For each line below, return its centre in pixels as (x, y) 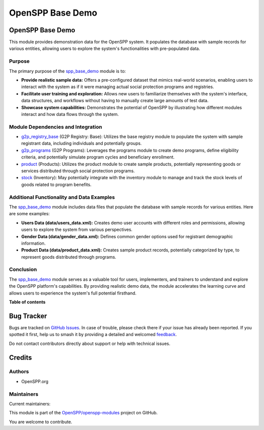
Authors (19, 372)
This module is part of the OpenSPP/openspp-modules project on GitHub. (83, 413)
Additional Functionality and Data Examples (62, 197)
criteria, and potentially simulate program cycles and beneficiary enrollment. (98, 157)
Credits (21, 357)
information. (33, 243)
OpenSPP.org (35, 381)
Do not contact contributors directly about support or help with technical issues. (90, 343)
